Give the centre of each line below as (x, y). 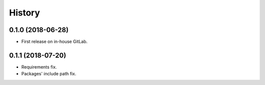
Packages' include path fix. (49, 74)
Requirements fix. (39, 67)
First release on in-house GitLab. (54, 42)
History (25, 13)
